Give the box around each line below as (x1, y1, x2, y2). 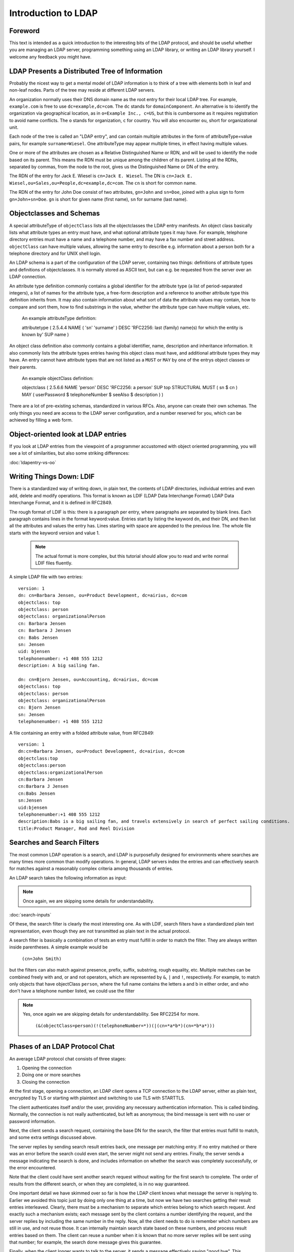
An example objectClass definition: (22, 375, 94, 381)
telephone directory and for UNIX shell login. (9, 250, 101, 256)
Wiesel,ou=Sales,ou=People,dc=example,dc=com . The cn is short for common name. (9, 180, 197, 186)
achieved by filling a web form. (9, 417, 73, 423)
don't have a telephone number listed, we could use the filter (9, 988, 135, 994)
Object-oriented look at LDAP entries (9, 430, 127, 438)
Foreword (9, 27, 40, 35)
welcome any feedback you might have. (9, 54, 92, 60)
